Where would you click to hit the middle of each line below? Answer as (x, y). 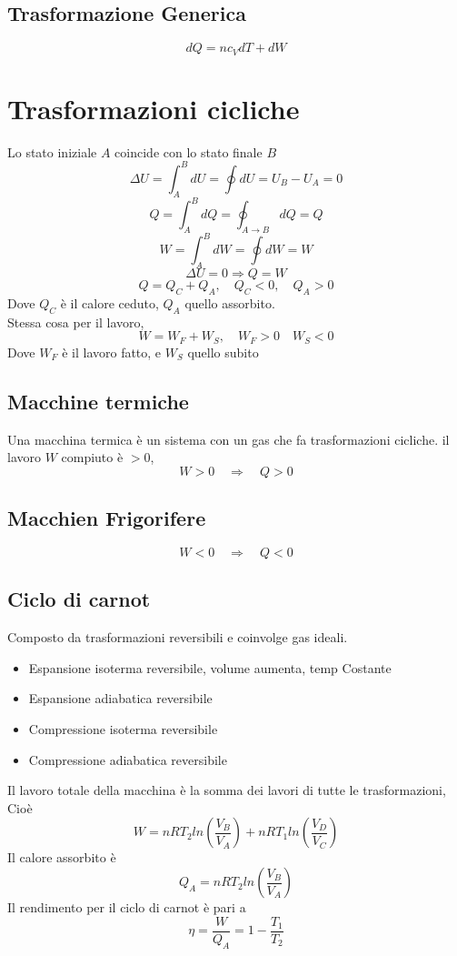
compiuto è (92, 457)
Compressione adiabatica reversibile (128, 759)
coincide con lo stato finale (189, 151)
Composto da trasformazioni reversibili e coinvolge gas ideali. (178, 637)
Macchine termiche (98, 401)
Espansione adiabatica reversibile (120, 698)
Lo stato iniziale (52, 151)
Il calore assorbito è (62, 857)
